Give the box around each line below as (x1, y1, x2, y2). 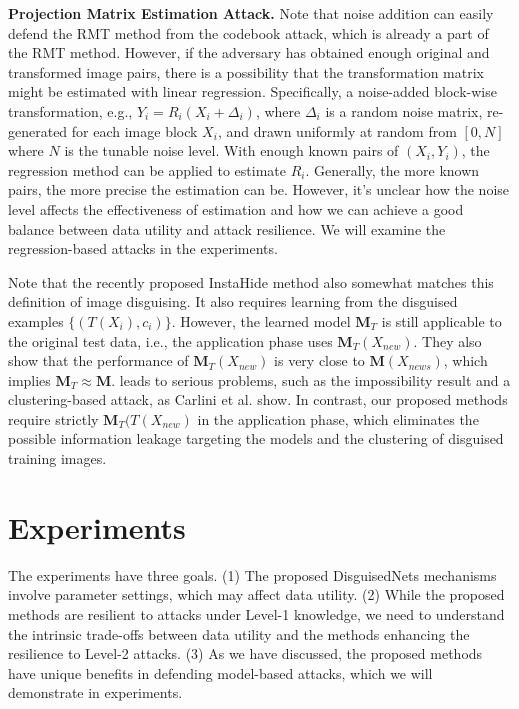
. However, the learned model (171, 310, 351, 331)
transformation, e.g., (8, 100, 133, 121)
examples (8, 310, 64, 331)
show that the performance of (8, 350, 189, 371)
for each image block (71, 120, 198, 141)
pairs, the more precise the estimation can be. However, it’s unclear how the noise (8, 179, 510, 200)
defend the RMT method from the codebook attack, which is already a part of (8, 22, 489, 43)
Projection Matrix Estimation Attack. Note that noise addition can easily (8, 3, 494, 23)
